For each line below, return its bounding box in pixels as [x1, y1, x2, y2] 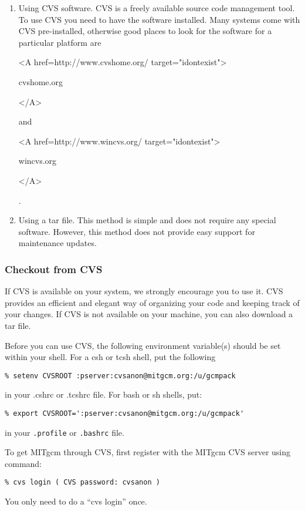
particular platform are [18, 36, 101, 48]
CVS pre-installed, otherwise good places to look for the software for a [18, 25, 272, 37]
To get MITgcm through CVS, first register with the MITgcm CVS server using [5, 446, 291, 458]
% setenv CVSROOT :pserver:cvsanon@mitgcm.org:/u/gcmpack [5, 371, 236, 380]
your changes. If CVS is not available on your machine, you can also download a [5, 308, 293, 320]
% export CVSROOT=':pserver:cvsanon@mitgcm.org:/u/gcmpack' [5, 409, 245, 418]
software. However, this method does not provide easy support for [18, 225, 255, 237]
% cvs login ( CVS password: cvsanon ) [5, 478, 160, 487]
